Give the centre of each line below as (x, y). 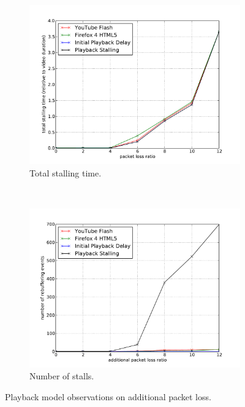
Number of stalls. (62, 376)
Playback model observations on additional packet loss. (108, 396)
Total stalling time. (66, 172)
